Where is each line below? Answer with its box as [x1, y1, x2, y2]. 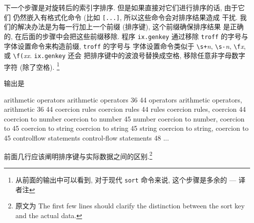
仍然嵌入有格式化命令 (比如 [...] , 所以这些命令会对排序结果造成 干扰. [13, 12, 238, 22]
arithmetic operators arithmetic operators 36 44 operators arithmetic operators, [4, 94, 242, 104]
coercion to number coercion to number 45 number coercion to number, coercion [4, 113, 245, 123]
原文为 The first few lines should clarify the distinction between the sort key [15, 201, 245, 211]
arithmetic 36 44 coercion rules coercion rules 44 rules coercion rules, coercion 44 [4, 104, 246, 114]
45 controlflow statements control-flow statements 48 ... [4, 133, 169, 143]
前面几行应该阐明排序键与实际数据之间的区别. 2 [4, 149, 152, 161]
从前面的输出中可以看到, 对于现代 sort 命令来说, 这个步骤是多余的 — [15, 174, 236, 184]
